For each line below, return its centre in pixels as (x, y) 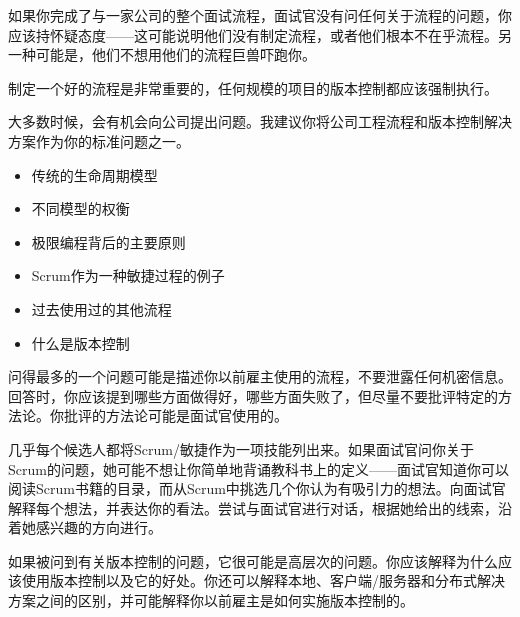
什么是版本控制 (80, 342)
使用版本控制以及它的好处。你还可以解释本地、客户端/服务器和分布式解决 (263, 580)
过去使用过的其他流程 (101, 308)
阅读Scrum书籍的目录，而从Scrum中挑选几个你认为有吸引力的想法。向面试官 (257, 488)
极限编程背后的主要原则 (108, 241)
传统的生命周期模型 (94, 174)
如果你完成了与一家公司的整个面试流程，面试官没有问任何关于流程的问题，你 (260, 15)
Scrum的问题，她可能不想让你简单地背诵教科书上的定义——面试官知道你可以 (258, 468)
